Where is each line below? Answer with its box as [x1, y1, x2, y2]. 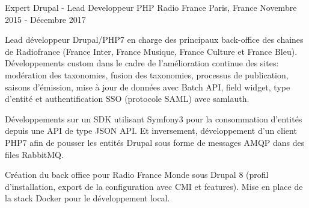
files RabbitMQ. [5, 148, 64, 160]
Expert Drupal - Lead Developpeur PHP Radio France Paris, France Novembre [5, 1, 297, 13]
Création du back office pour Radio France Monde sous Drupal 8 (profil [5, 168, 269, 181]
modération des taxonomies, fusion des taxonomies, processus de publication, [5, 68, 289, 81]
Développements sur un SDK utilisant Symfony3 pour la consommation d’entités [5, 112, 302, 125]
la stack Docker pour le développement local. [5, 192, 170, 204]
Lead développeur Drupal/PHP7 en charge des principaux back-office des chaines [5, 33, 304, 46]
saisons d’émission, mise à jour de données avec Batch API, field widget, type [5, 80, 290, 93]
